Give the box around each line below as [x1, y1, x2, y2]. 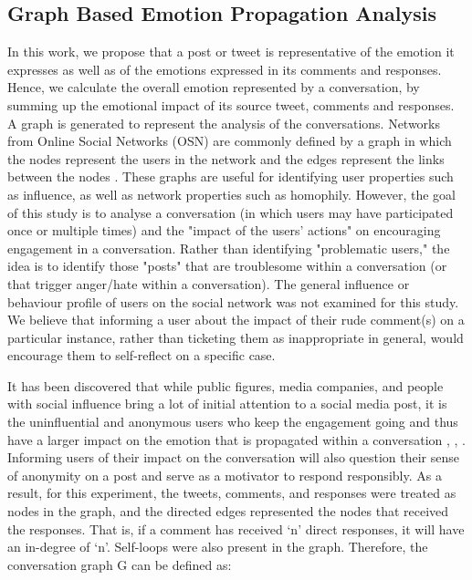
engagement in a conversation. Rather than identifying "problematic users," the [7, 238, 450, 257]
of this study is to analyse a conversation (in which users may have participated [7, 202, 454, 222]
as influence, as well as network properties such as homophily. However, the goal [7, 184, 456, 203]
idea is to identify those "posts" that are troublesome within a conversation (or [7, 256, 447, 275]
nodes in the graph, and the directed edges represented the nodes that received [7, 502, 449, 521]
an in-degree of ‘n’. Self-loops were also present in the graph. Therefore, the [7, 537, 428, 556]
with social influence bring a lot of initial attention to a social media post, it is [7, 394, 447, 413]
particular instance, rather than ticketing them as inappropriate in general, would [7, 327, 464, 347]
